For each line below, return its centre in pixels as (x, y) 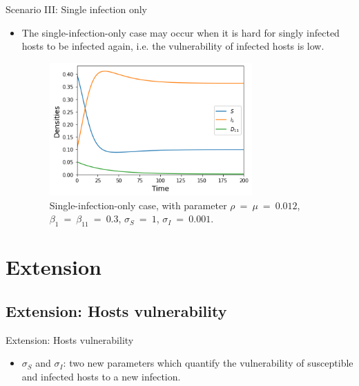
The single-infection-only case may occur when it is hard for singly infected (181, 32)
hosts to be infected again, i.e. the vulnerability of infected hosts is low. (173, 46)
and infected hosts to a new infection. (101, 376)
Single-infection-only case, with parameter (138, 205)
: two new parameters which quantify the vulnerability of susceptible (208, 363)
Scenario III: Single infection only (77, 9)
